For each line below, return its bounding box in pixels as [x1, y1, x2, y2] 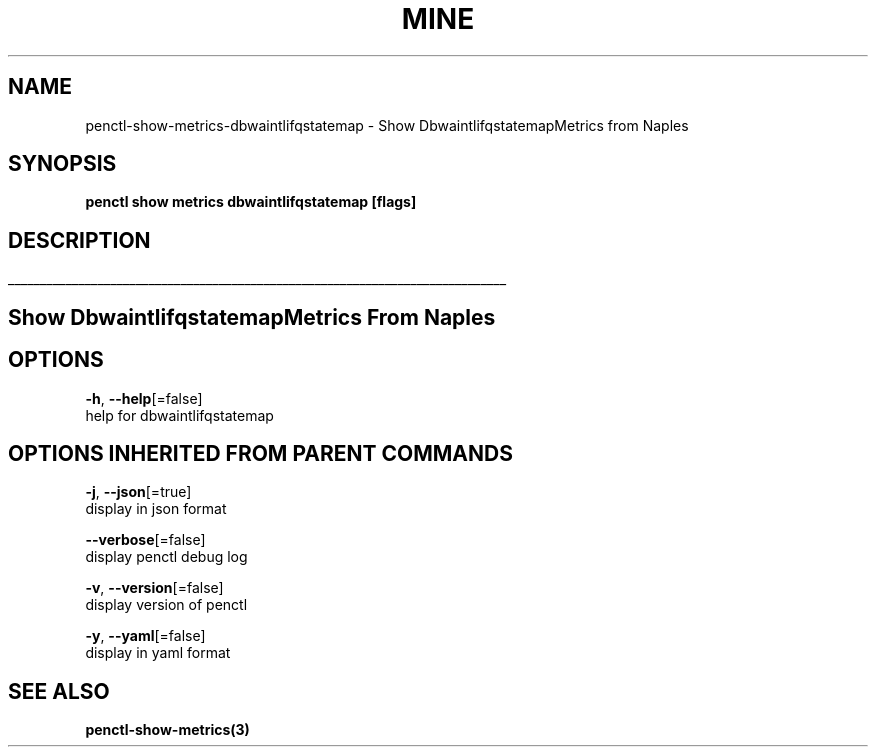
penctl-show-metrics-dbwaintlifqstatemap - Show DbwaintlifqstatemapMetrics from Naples [85, 116, 689, 134]
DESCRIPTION [8, 227, 151, 253]
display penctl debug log [85, 548, 248, 566]
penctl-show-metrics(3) [85, 721, 250, 739]
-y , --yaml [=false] [85, 627, 206, 645]
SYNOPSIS [8, 151, 117, 177]
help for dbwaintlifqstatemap [85, 406, 274, 424]
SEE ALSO [8, 678, 110, 704]
